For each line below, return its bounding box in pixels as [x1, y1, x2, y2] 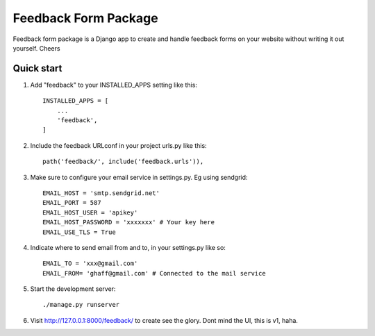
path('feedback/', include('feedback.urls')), [42, 158, 204, 166]
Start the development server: [30, 285, 116, 293]
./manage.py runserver [42, 301, 120, 309]
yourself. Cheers [12, 44, 60, 52]
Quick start [12, 62, 62, 74]
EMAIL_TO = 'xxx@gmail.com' [42, 260, 138, 267]
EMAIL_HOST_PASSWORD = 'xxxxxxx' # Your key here [42, 219, 215, 226]
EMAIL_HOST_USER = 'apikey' [42, 208, 138, 217]
